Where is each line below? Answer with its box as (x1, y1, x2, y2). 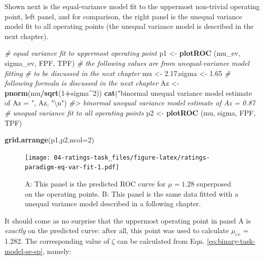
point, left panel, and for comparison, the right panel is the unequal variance (5, 11, 242, 21)
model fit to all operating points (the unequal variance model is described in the (5, 21, 254, 31)
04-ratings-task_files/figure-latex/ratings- (54, 154, 210, 161)
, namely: (43, 245, 71, 256)
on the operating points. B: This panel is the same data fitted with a (25, 188, 239, 199)
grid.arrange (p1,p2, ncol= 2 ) (5, 134, 94, 145)
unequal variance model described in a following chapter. (25, 198, 201, 209)
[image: (25, 154, 51, 161)
